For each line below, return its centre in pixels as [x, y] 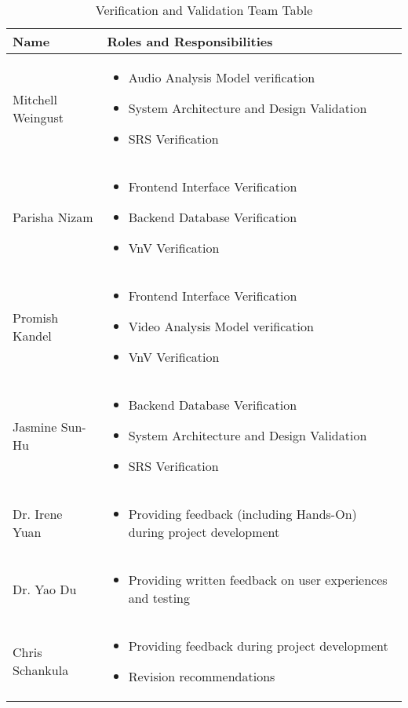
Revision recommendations [202, 676]
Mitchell [35, 99]
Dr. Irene [38, 514]
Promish [36, 317]
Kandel [32, 335]
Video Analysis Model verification [221, 326]
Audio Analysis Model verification [222, 77]
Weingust [38, 117]
